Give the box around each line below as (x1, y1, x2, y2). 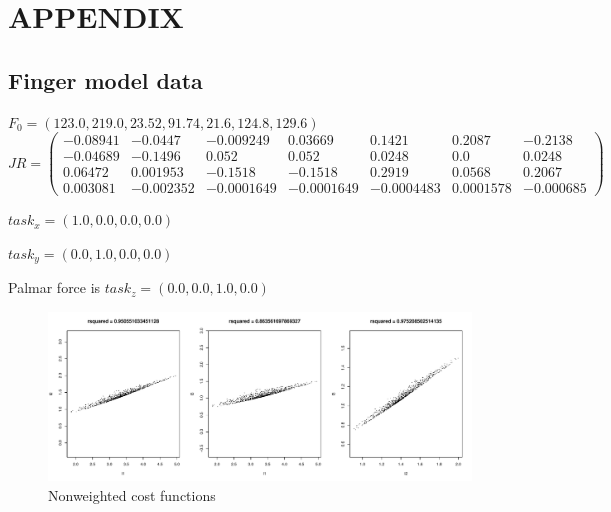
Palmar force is (8, 277, 101, 298)
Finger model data (8, 64, 203, 95)
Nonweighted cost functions (48, 484, 216, 505)
